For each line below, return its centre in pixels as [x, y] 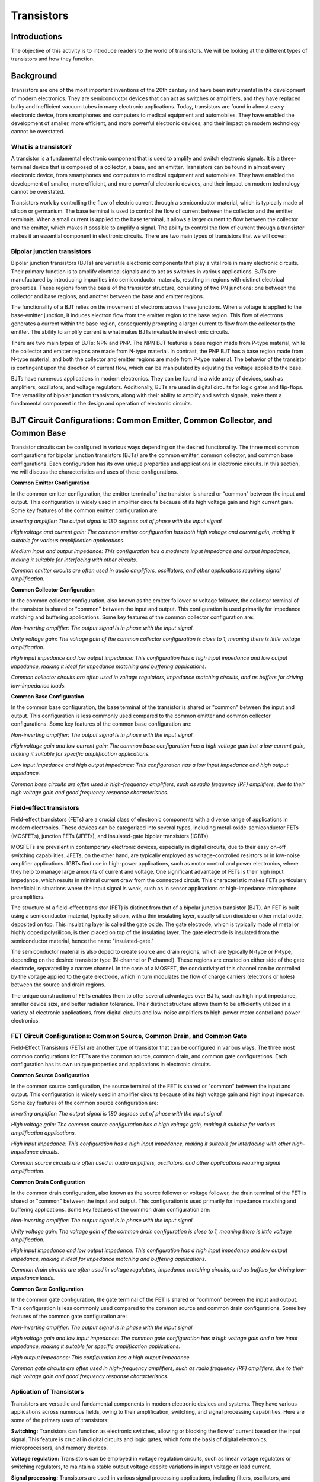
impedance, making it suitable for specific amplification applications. [96, 1346]
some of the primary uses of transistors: [60, 1420]
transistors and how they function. [53, 59]
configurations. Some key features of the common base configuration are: [101, 724]
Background [34, 76]
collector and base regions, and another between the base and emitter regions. [108, 296]
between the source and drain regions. [58, 985]
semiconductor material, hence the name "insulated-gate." [82, 941]
